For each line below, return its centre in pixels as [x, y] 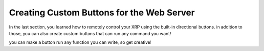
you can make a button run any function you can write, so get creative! [80, 42]
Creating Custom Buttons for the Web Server [102, 13]
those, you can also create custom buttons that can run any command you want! [90, 33]
